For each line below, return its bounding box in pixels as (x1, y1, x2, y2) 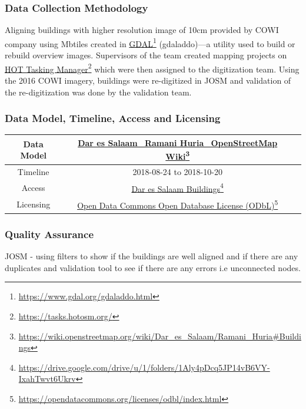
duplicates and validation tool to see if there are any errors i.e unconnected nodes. (5, 261, 301, 273)
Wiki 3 (165, 149, 190, 163)
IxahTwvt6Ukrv (18, 372, 76, 385)
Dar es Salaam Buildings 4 (131, 180, 224, 194)
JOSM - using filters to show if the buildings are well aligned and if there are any (5, 250, 298, 262)
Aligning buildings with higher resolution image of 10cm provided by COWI (5, 24, 279, 36)
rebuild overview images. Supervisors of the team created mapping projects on (5, 49, 287, 61)
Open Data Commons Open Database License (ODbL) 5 (77, 197, 278, 211)
